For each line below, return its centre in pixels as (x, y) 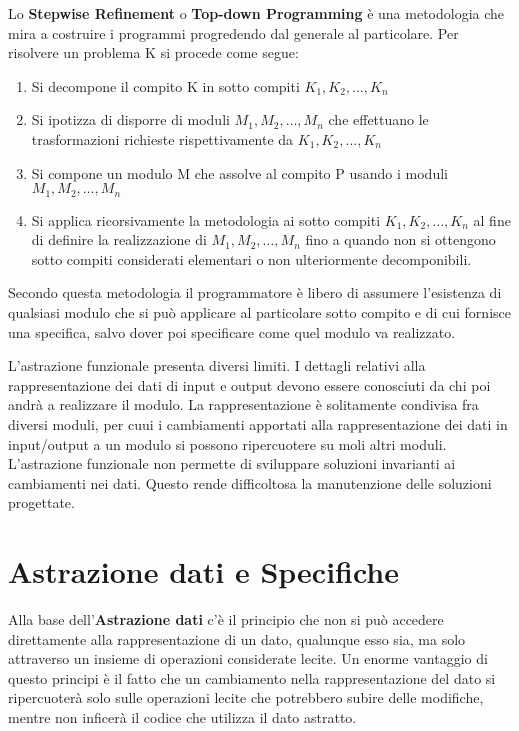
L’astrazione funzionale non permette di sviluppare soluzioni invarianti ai (232, 463)
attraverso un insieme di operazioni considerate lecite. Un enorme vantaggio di (248, 658)
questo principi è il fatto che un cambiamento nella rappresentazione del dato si (252, 677)
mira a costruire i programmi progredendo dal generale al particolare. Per (233, 32)
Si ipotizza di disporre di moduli (130, 119)
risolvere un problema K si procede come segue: (153, 52)
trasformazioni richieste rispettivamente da (162, 138)
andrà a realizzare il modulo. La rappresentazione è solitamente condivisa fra (243, 404)
